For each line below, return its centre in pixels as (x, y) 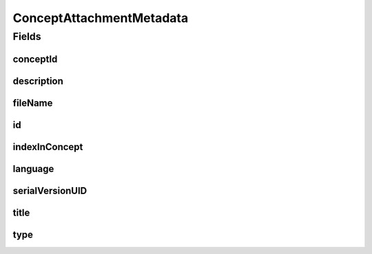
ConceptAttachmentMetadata (101, 18)
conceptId (35, 59)
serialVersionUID (50, 190)
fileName (33, 103)
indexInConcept (48, 147)
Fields (27, 36)
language (33, 169)
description (38, 81)
